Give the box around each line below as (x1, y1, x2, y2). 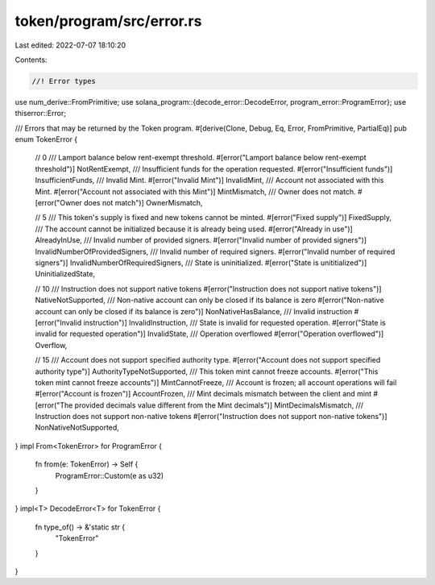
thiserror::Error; (14, 109, 66, 118)
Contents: (14, 55, 48, 64)
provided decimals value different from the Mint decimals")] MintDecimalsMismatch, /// (74, 400, 364, 410)
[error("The (35, 400, 73, 410)
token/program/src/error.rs (14, 12, 202, 30)
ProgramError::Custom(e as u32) (55, 471, 164, 480)
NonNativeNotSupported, (35, 423, 120, 433)
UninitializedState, (35, 269, 96, 279)
